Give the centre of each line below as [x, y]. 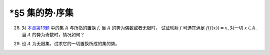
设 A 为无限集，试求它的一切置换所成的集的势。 [71, 44]
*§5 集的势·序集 [41, 13]
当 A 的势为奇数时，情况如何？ [53, 34]
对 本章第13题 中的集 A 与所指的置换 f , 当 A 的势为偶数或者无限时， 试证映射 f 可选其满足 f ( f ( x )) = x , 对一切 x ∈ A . [139, 28]
